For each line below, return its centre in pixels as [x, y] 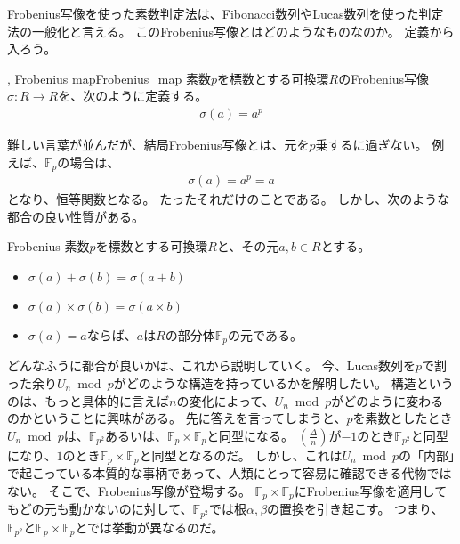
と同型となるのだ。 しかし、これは [241, 455]
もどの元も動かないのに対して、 [100, 509]
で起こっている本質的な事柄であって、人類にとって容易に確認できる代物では [230, 473]
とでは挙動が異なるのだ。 [149, 527]
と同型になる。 [250, 435]
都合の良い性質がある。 [76, 216]
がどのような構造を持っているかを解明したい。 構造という [283, 382]
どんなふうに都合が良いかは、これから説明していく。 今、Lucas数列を [211, 365]
